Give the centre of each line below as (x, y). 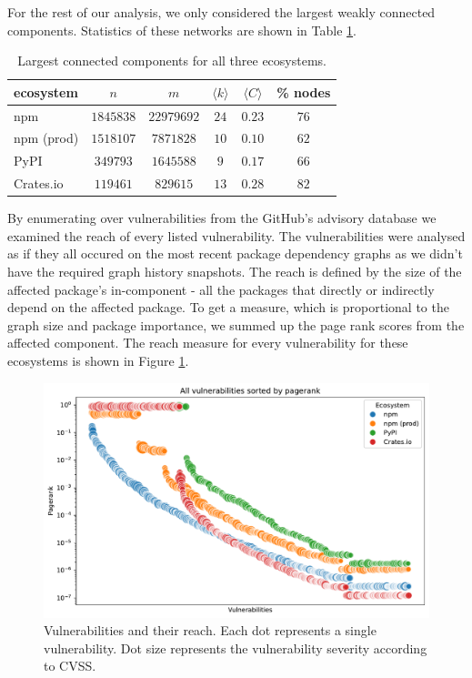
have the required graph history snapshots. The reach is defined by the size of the (235, 272)
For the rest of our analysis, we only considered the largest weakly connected (221, 12)
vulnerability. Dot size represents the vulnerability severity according (236, 648)
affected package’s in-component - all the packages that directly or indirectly (221, 289)
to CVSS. (70, 666)
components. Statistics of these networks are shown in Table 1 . (182, 30)
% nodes (304, 91)
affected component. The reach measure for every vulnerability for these (208, 343)
